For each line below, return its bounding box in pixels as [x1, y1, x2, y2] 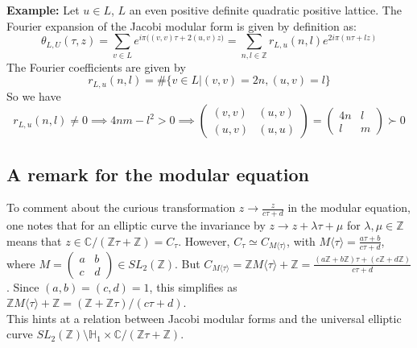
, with [287, 232, 316, 249]
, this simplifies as [149, 278, 237, 295]
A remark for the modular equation [6, 161, 309, 186]
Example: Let [6, 2, 80, 18]
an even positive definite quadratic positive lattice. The [129, 2, 402, 18]
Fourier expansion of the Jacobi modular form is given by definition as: [6, 17, 357, 34]
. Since [6, 278, 39, 295]
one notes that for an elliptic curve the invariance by [6, 217, 266, 234]
